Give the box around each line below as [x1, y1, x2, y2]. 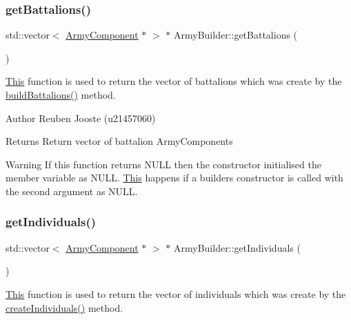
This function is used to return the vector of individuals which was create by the [6, 286, 346, 301]
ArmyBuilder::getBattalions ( [174, 28, 298, 42]
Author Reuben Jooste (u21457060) [6, 110, 156, 125]
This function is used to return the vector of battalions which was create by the [6, 74, 342, 88]
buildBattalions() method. [6, 88, 116, 101]
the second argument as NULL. [6, 183, 138, 198]
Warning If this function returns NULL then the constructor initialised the [6, 157, 321, 171]
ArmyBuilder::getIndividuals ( [174, 240, 301, 254]
